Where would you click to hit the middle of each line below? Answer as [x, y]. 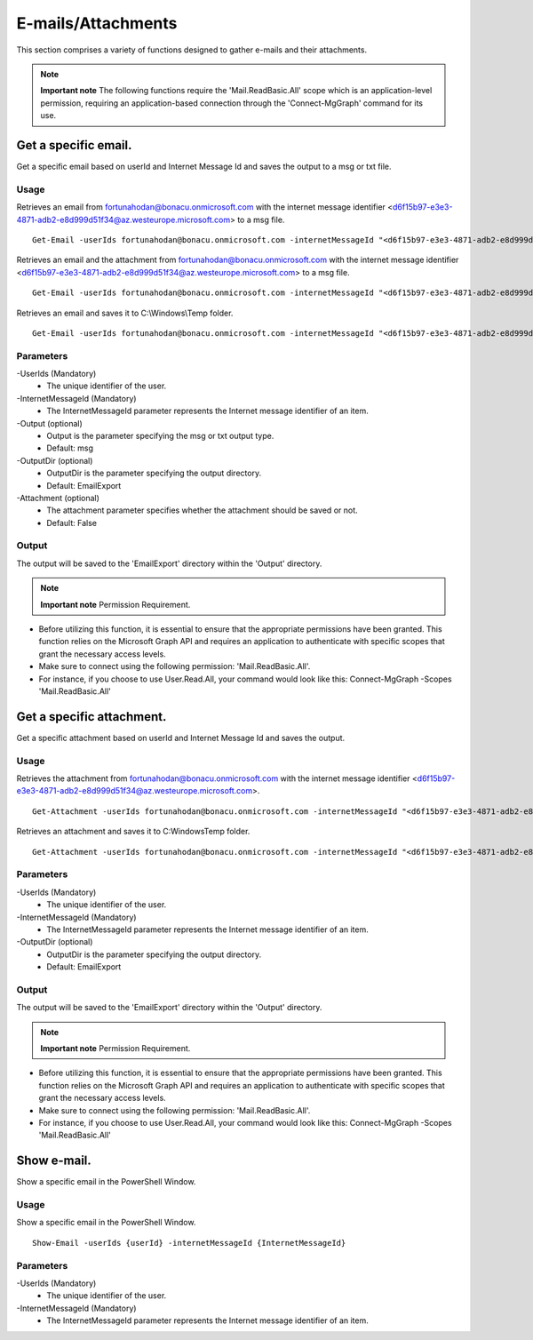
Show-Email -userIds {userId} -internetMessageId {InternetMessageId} [189, 1243]
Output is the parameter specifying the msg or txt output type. [160, 435]
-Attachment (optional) [58, 498]
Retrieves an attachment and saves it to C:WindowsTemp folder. [133, 832]
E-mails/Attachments [97, 23]
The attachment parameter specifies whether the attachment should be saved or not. [203, 510]
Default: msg [70, 448]
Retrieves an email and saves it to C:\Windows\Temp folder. [125, 313]
